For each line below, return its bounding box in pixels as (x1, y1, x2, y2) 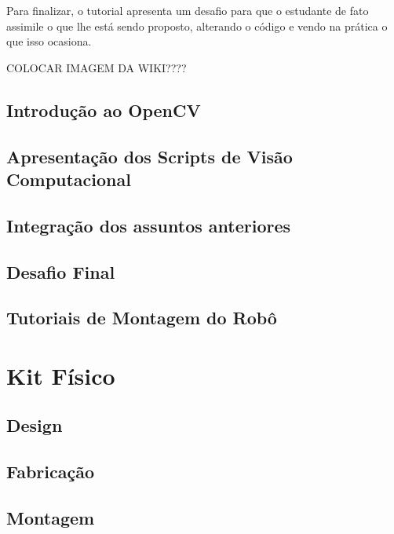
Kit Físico (6, 359, 115, 391)
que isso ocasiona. (6, 33, 92, 49)
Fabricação (6, 459, 95, 484)
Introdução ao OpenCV (6, 97, 201, 122)
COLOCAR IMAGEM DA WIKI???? (6, 59, 187, 75)
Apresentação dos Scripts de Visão (6, 144, 293, 168)
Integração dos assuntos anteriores (6, 213, 291, 237)
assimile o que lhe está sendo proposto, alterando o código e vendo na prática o (6, 17, 388, 34)
